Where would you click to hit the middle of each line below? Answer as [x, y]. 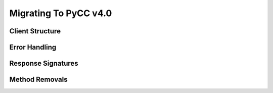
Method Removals [38, 80]
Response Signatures [44, 63]
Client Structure [35, 31]
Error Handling [33, 47]
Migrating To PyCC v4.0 [61, 13]
